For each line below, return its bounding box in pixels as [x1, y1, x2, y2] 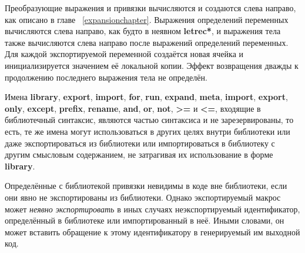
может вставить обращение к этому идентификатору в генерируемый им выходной [5, 225, 300, 238]
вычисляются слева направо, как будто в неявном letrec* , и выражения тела [5, 25, 281, 37]
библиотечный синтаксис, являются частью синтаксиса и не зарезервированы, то [5, 114, 294, 126]
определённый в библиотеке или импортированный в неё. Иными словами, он [5, 214, 284, 227]
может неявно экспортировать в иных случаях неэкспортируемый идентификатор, [5, 202, 300, 215]
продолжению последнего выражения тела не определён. [5, 71, 207, 83]
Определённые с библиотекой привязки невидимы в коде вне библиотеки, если [5, 179, 287, 192]
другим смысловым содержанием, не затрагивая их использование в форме [5, 148, 273, 161]
